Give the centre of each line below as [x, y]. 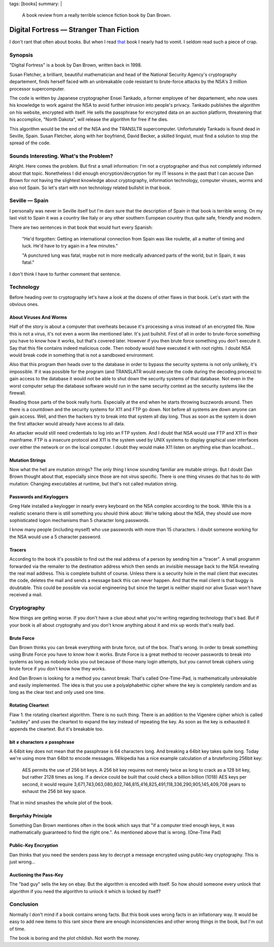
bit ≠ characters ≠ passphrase [42, 742]
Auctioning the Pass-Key [36, 875]
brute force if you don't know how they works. [58, 669]
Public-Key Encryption [34, 845]
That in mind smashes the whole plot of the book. [61, 803]
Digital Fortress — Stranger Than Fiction [74, 30]
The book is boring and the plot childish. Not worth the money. [75, 938]
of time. [17, 929]
